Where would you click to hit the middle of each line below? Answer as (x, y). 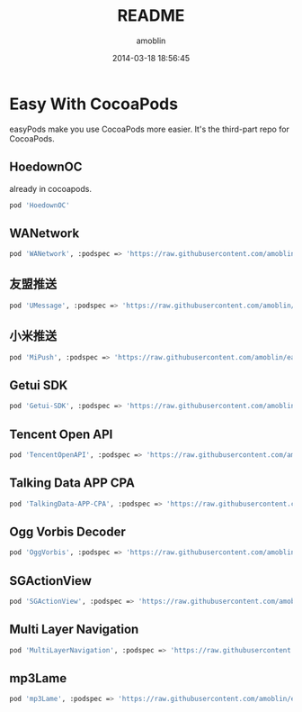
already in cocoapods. (51, 188)
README (151, 16)
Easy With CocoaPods (93, 104)
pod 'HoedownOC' (40, 205)
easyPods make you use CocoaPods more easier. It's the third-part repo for (150, 129)
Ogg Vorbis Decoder (67, 531)
